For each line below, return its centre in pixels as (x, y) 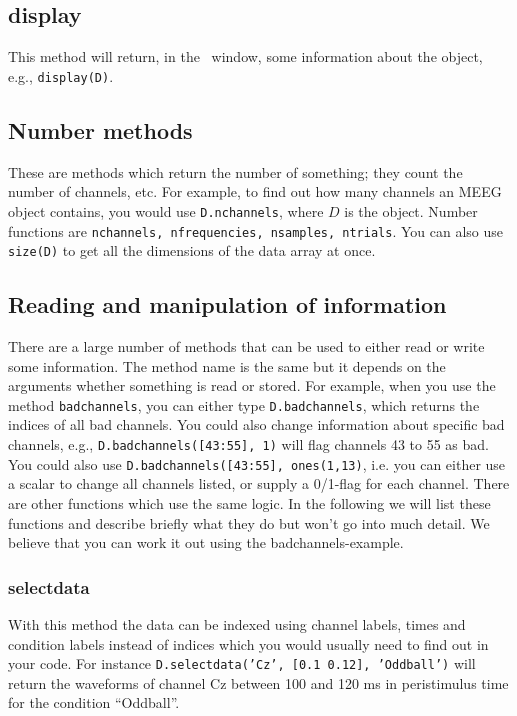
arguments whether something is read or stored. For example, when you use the (252, 385)
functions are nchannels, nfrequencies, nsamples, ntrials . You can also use (255, 230)
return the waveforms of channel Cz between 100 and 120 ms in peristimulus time (258, 682)
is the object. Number (411, 210)
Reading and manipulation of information (227, 304)
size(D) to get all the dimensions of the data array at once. (192, 250)
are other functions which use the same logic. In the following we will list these (249, 502)
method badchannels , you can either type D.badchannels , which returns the (244, 404)
